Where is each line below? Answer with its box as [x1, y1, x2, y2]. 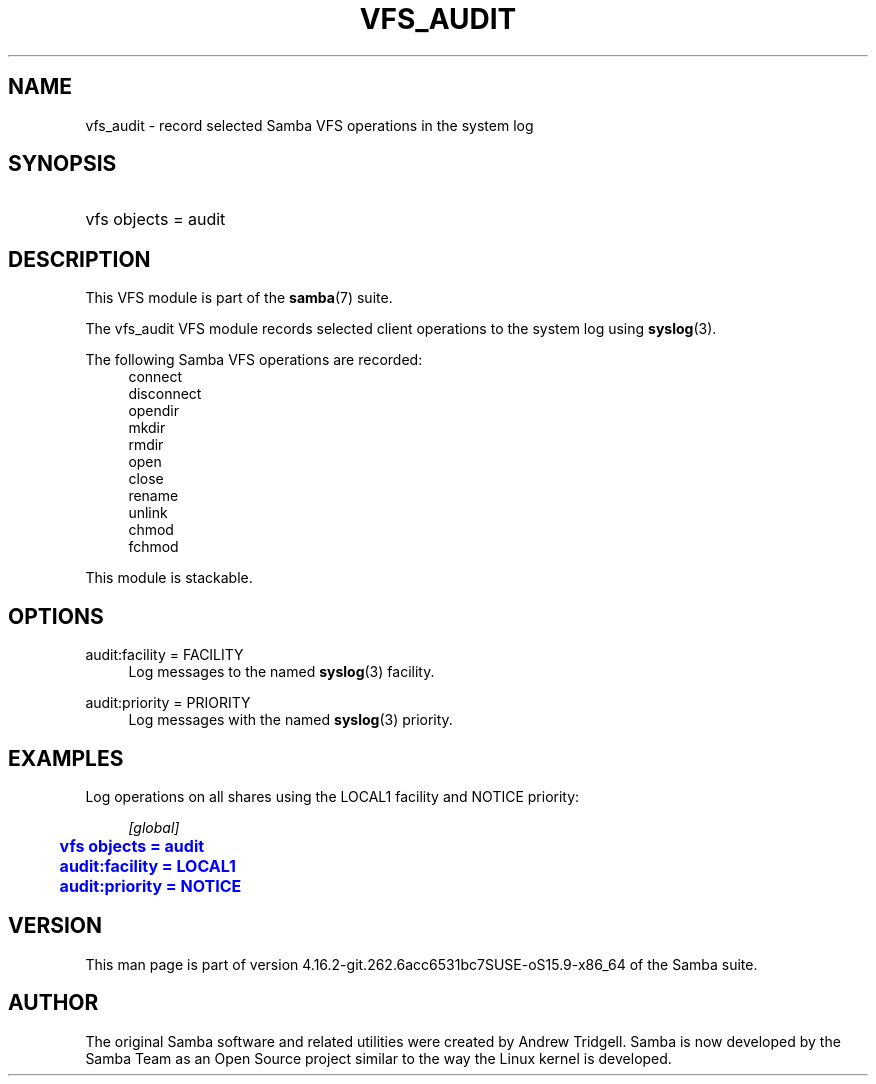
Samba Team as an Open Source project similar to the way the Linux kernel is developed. [85, 1049, 672, 1067]
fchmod [128, 538, 179, 556]
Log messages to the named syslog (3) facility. [128, 663, 435, 681]
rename [128, 487, 179, 505]
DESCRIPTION [8, 246, 151, 272]
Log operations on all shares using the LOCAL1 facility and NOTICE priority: [85, 787, 580, 805]
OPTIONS [8, 603, 104, 629]
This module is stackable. [85, 569, 253, 587]
